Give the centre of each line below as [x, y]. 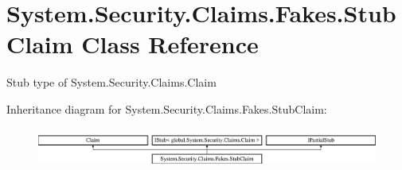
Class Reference [170, 44]
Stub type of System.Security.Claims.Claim [111, 82]
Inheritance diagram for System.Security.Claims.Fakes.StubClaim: [167, 108]
